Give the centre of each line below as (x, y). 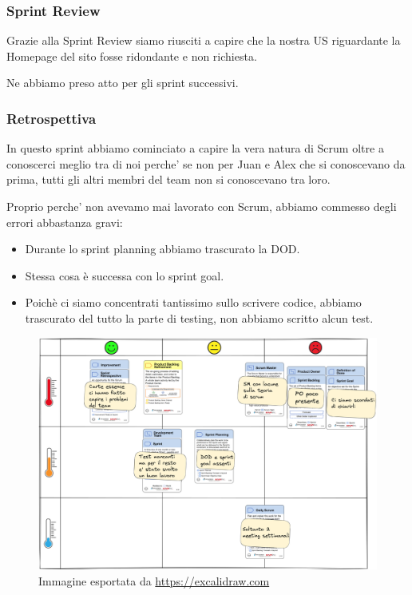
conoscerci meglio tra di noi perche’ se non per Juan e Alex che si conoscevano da (206, 163)
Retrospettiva (51, 118)
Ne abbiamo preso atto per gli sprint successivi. (123, 83)
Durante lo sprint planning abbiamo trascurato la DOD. (162, 249)
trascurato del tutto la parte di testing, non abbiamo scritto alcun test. (199, 317)
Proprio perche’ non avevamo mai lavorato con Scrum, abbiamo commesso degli (202, 206)
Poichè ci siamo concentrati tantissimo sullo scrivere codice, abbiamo (193, 302)
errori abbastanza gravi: (65, 222)
